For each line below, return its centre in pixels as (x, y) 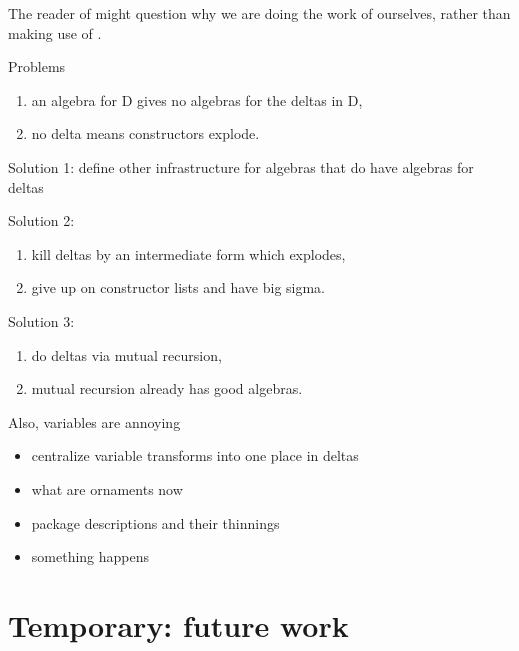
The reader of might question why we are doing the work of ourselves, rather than (259, 13)
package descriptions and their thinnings (155, 522)
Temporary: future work (178, 624)
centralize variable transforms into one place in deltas (195, 455)
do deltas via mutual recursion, (126, 354)
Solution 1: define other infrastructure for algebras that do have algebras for (241, 166)
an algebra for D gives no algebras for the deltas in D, (197, 99)
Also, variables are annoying (94, 421)
